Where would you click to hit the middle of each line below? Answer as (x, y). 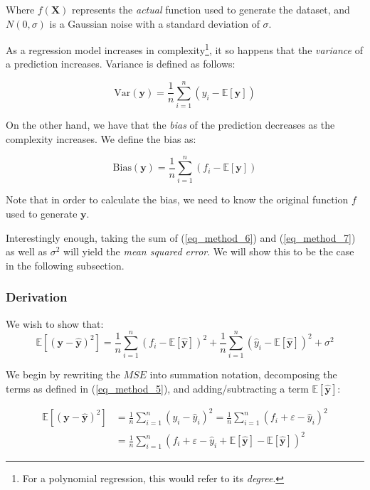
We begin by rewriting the (63, 374)
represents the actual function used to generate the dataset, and (211, 9)
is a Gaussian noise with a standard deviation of (154, 23)
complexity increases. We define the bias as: (101, 138)
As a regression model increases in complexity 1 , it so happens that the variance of (184, 49)
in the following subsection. (65, 265)
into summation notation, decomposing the (243, 374)
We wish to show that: (55, 323)
